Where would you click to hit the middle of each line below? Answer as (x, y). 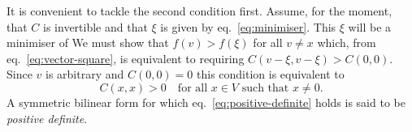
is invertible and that (95, 26)
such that (265, 88)
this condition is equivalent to (271, 74)
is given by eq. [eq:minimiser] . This (248, 26)
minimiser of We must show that (88, 43)
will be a (370, 26)
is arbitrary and (85, 74)
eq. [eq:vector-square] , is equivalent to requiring (126, 58)
